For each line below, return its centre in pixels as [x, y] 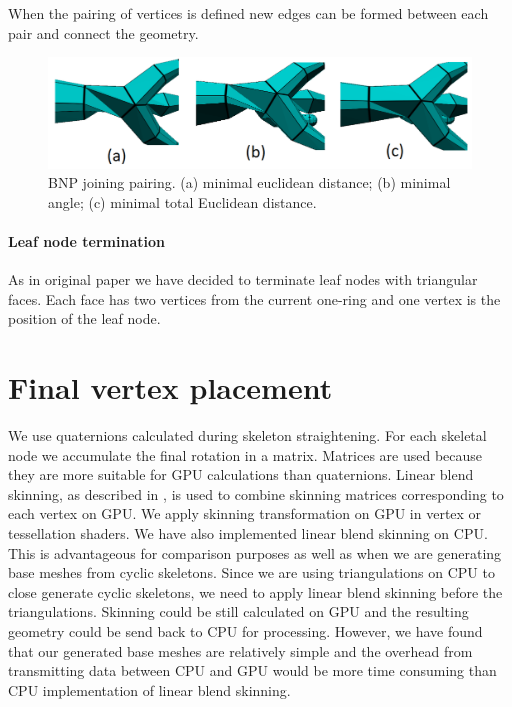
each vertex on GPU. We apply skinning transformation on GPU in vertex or [245, 513]
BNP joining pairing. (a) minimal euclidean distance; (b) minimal [249, 182]
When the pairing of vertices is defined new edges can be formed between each [248, 13]
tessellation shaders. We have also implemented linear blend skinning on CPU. [248, 533]
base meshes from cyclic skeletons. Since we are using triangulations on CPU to [251, 572]
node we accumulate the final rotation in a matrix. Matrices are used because [245, 454]
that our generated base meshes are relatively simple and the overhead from [240, 650]
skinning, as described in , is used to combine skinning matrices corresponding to [256, 493]
